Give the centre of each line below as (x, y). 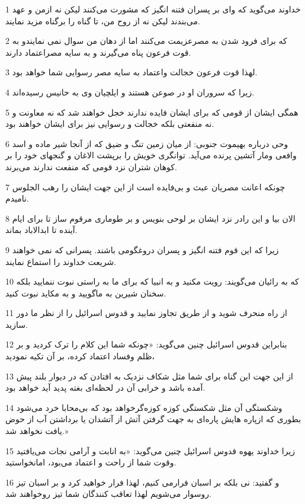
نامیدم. (17, 198)
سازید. (17, 324)
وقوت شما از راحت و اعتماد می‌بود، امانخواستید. (91, 462)
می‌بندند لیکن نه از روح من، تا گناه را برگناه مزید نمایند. (103, 20)
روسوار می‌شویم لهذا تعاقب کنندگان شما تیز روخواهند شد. (108, 494)
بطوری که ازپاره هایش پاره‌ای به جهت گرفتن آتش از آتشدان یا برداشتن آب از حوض (153, 419)
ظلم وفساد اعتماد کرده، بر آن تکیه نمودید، (80, 356)
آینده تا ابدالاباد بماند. (41, 230)
